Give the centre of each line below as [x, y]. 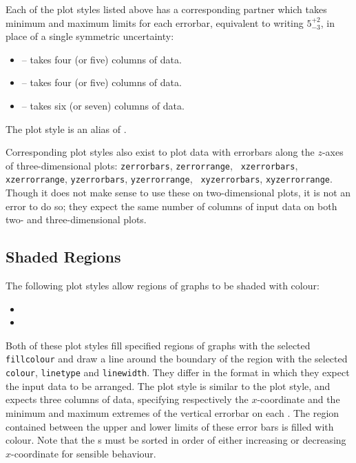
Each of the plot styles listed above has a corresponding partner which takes [166, 9]
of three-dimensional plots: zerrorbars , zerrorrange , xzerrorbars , [152, 165]
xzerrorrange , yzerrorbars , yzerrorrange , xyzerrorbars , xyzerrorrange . [169, 179]
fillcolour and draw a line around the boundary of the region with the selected [177, 359]
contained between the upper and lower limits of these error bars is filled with [170, 426]
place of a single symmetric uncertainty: [90, 36]
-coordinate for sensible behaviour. [84, 453]
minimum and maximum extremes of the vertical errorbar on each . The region [172, 412]
